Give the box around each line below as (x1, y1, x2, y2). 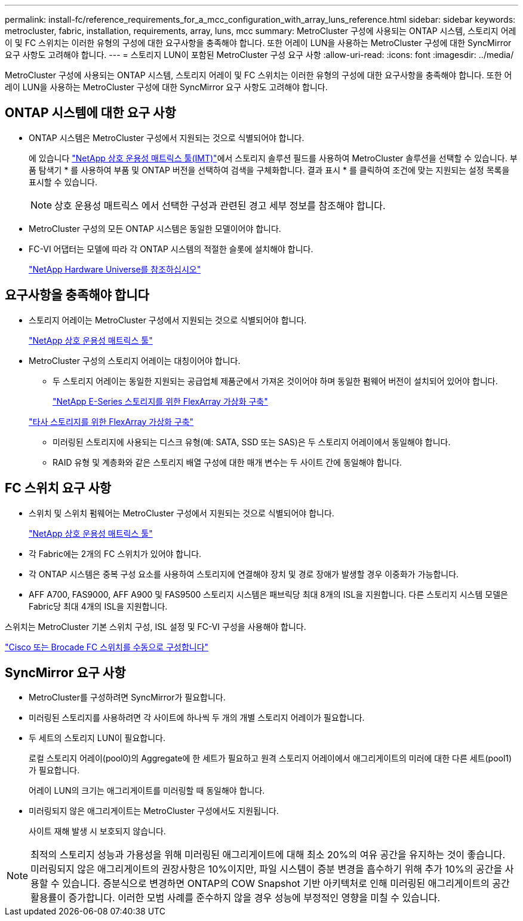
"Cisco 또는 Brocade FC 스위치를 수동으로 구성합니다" (5, 641, 209, 652)
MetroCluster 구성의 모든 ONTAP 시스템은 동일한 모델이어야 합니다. (29, 223, 281, 234)
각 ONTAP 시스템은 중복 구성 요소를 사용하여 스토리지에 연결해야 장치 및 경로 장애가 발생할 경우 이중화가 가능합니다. (29, 568, 459, 579)
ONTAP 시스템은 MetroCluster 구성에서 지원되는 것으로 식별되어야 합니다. (29, 132, 304, 143)
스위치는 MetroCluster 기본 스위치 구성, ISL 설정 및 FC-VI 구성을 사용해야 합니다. (5, 621, 306, 632)
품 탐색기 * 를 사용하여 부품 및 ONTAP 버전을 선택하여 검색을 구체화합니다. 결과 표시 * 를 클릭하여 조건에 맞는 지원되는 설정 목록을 (29, 164, 510, 175)
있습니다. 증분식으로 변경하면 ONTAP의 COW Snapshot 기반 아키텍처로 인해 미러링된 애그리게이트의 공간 (62, 877, 510, 890)
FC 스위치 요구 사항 (5, 481, 112, 496)
